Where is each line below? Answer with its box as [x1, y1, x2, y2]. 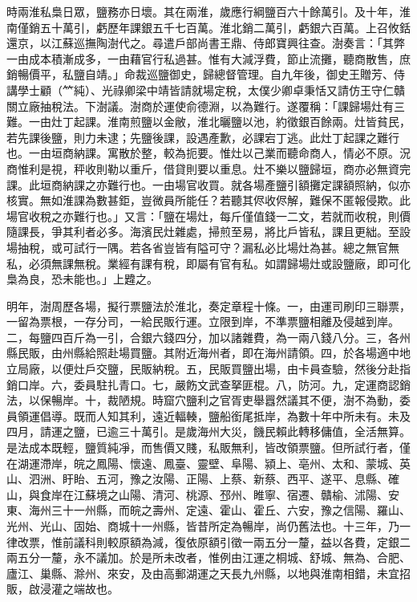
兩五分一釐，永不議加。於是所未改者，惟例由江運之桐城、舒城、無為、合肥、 [6, 549, 411, 566]
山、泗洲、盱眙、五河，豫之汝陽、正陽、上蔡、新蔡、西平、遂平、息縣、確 [6, 470, 399, 487]
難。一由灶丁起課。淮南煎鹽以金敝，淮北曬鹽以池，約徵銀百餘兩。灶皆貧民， [6, 113, 411, 130]
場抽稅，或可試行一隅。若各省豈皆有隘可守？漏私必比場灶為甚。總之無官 [6, 238, 388, 255]
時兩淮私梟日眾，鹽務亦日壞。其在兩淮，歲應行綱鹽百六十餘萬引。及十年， [6, 3, 399, 19]
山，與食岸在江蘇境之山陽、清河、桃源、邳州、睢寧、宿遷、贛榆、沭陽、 [6, 486, 388, 502]
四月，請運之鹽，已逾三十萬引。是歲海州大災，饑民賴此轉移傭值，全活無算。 [6, 423, 411, 440]
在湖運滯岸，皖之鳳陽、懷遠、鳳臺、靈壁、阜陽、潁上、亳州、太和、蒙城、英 [6, 454, 411, 471]
